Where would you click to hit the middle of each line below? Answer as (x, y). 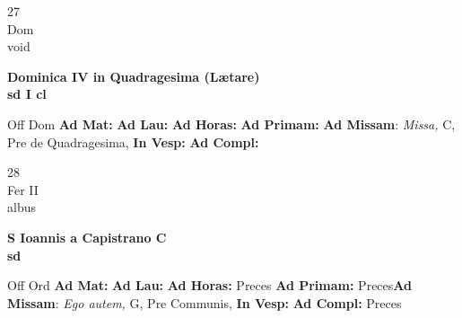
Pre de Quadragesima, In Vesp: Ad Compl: (133, 141)
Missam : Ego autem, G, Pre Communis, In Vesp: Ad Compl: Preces (205, 302)
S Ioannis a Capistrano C (87, 237)
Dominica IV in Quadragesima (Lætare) (134, 76)
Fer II (23, 189)
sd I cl (27, 94)
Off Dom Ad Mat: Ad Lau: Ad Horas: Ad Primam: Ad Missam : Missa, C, (231, 124)
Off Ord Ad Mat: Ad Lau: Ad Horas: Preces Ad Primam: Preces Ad (209, 285)
